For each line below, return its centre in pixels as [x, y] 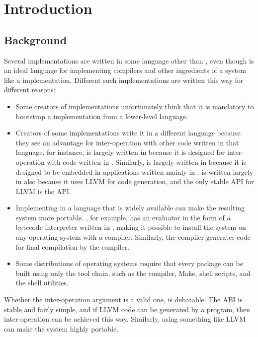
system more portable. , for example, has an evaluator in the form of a [123, 217]
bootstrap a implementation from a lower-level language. [102, 116]
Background [36, 39]
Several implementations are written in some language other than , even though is [129, 60]
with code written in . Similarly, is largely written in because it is [147, 162]
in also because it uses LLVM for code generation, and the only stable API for [135, 181]
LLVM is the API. [43, 191]
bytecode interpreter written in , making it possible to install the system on [131, 227]
